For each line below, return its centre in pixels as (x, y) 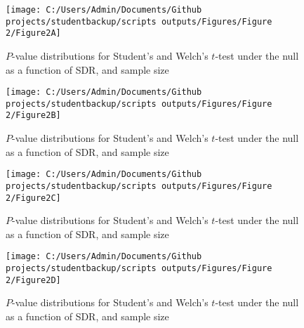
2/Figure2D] (33, 280)
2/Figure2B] (33, 116)
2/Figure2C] (33, 198)
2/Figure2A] (33, 33)
